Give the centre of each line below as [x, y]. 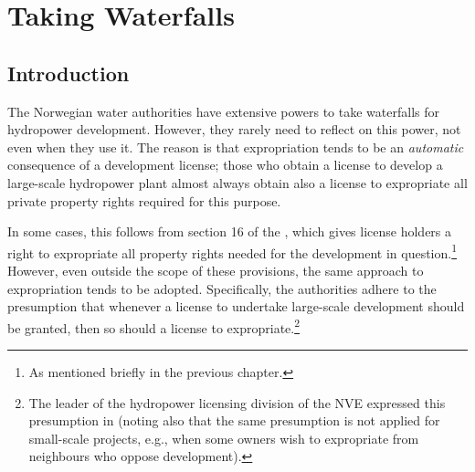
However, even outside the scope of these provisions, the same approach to [216, 270]
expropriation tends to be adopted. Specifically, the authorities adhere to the [222, 288]
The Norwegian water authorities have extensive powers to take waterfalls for [223, 111]
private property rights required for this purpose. [144, 200]
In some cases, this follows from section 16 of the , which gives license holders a [230, 231]
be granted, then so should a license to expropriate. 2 [154, 326]
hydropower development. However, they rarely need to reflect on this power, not [234, 129]
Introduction [69, 73]
